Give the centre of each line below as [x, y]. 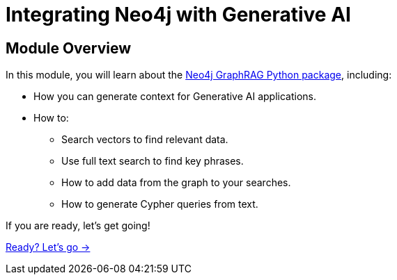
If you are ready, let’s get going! [78, 226]
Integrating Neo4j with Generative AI [178, 15]
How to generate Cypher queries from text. [160, 204]
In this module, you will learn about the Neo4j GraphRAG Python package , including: [199, 75]
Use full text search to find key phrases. [153, 161]
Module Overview [69, 48]
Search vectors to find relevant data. [145, 140]
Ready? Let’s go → [48, 247]
